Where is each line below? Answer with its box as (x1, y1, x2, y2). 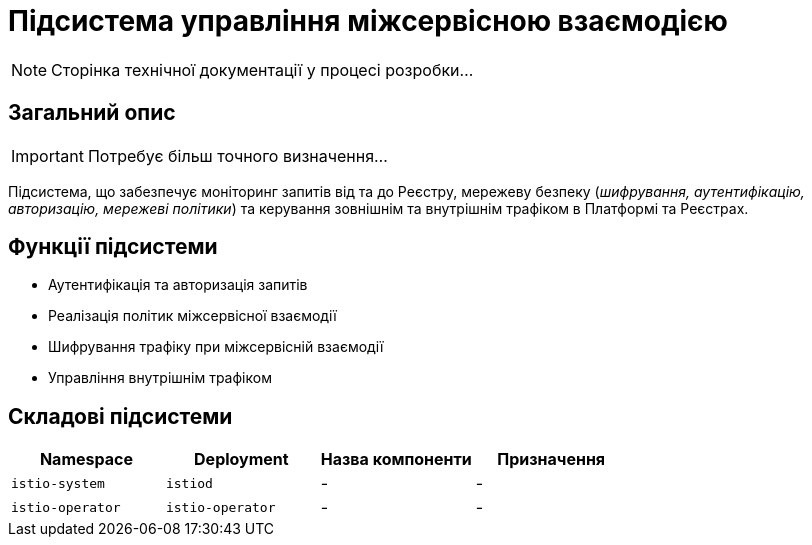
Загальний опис (8, 100, 176, 126)
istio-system (11, 475, 105, 491)
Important (11, 145, 84, 166)
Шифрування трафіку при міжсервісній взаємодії (48, 338, 384, 356)
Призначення (497, 449, 606, 470)
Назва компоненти (320, 449, 472, 470)
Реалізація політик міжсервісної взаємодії (48, 307, 337, 325)
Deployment (194, 449, 289, 470)
